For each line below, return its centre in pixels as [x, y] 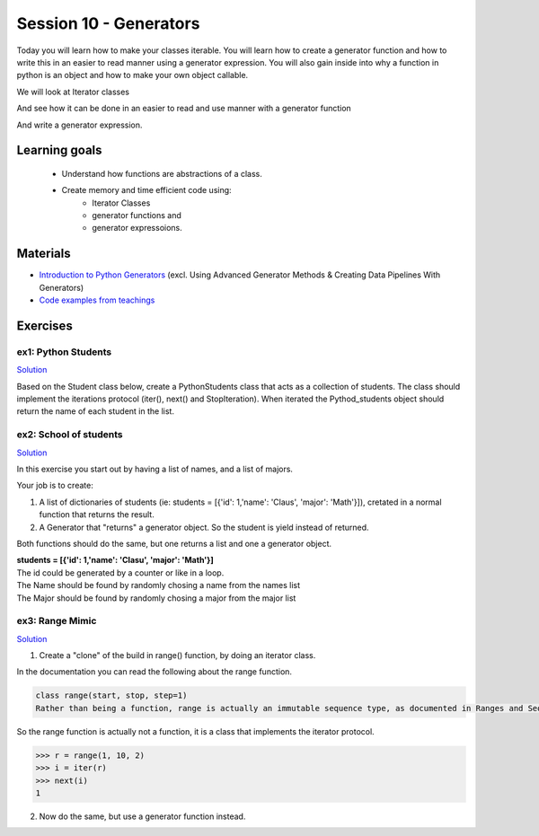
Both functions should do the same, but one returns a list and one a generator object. [174, 543]
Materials [44, 254]
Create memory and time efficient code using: [147, 190]
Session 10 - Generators [108, 23]
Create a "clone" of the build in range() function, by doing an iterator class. [177, 656]
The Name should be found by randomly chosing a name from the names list [159, 585]
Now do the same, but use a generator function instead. [142, 816]
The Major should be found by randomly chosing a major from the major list [156, 598]
